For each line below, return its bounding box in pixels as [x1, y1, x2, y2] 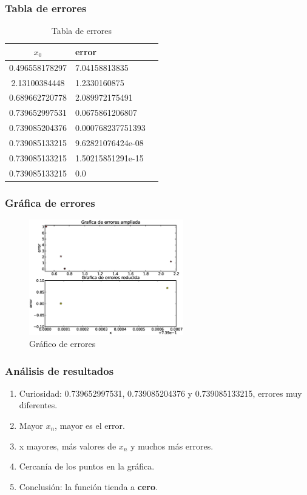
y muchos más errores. [130, 439, 214, 452]
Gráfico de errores [29, 337, 96, 349]
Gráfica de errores [5, 195, 95, 210]
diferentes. [19, 399, 58, 411]
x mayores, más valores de [19, 439, 116, 452]
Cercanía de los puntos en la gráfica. [19, 460, 155, 473]
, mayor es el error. [55, 419, 125, 431]
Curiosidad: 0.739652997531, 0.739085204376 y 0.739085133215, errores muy [19, 386, 302, 399]
